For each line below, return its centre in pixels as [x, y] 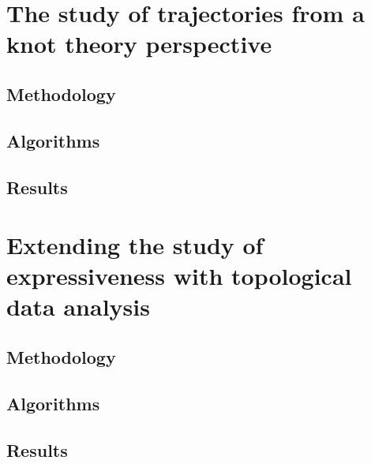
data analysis [78, 307]
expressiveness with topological [179, 276]
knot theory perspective [139, 44]
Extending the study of [135, 245]
